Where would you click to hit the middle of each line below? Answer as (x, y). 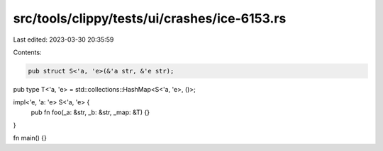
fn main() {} (30, 138)
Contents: (27, 52)
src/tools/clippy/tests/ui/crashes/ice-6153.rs (150, 18)
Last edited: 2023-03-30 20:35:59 (63, 40)
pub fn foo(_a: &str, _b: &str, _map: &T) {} (90, 112)
